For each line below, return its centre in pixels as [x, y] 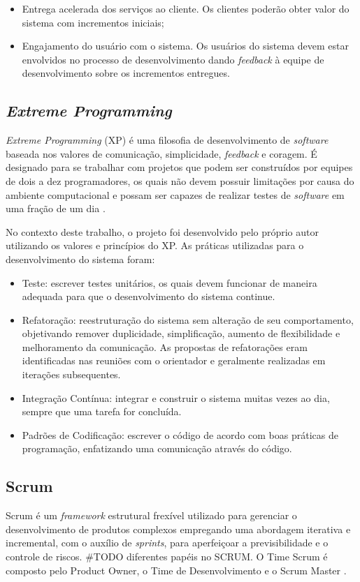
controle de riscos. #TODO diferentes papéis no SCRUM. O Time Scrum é [167, 557]
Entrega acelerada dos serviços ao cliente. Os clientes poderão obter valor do [186, 8]
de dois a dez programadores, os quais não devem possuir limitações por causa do [180, 180]
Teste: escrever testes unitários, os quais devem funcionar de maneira [170, 282]
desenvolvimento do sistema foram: [80, 259]
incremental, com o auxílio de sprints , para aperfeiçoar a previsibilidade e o [167, 543]
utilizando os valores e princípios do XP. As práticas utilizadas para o [155, 245]
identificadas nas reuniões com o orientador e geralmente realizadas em [174, 360]
